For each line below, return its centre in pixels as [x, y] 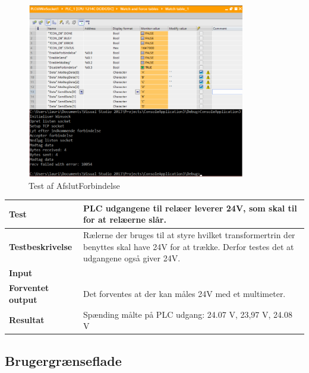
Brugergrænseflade [63, 360]
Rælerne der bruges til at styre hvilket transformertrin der [189, 235]
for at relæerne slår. [124, 219]
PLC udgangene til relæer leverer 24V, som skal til [190, 208]
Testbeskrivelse [41, 246]
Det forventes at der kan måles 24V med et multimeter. [184, 293]
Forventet [29, 288]
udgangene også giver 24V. [132, 258]
